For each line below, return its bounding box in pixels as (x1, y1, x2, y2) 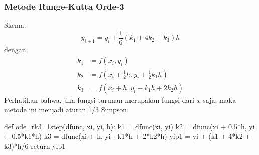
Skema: (4, 20, 26, 30)
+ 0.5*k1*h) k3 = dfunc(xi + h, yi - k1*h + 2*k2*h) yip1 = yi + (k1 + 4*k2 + (4, 131, 251, 141)
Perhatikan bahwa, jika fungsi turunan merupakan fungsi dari (4, 94, 194, 105)
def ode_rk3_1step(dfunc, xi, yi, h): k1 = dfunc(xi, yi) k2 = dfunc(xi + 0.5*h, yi (4, 121, 255, 131)
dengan (4, 44, 26, 54)
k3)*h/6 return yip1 (4, 140, 66, 151)
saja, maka (203, 94, 236, 105)
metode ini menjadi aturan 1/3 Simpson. (4, 104, 129, 115)
